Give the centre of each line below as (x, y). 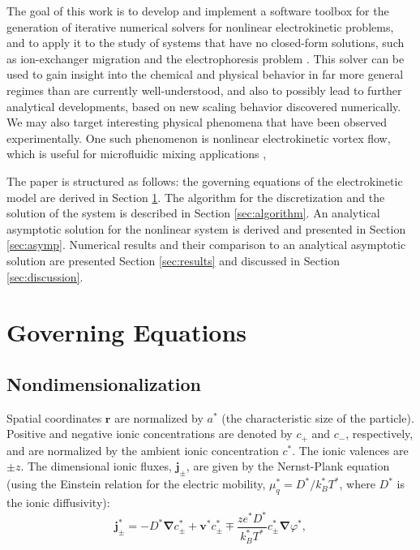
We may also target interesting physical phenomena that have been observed (197, 122)
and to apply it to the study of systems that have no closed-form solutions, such (206, 43)
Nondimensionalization (104, 383)
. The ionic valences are (350, 450)
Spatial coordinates (54, 417)
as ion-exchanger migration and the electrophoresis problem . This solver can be (206, 58)
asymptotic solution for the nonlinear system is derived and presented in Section (206, 228)
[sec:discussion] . (45, 276)
